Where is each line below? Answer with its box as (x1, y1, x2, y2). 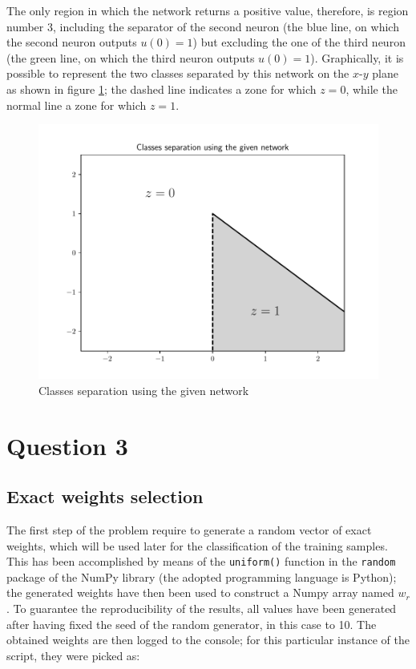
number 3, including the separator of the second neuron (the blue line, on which (6, 18, 399, 34)
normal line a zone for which (6, 96, 147, 113)
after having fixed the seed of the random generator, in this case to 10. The (6, 615, 377, 632)
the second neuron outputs (6, 34, 137, 50)
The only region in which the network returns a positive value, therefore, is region (6, 2, 409, 18)
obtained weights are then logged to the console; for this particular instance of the (6, 631, 410, 648)
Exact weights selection (6, 484, 204, 509)
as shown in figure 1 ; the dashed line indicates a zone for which (6, 80, 317, 97)
